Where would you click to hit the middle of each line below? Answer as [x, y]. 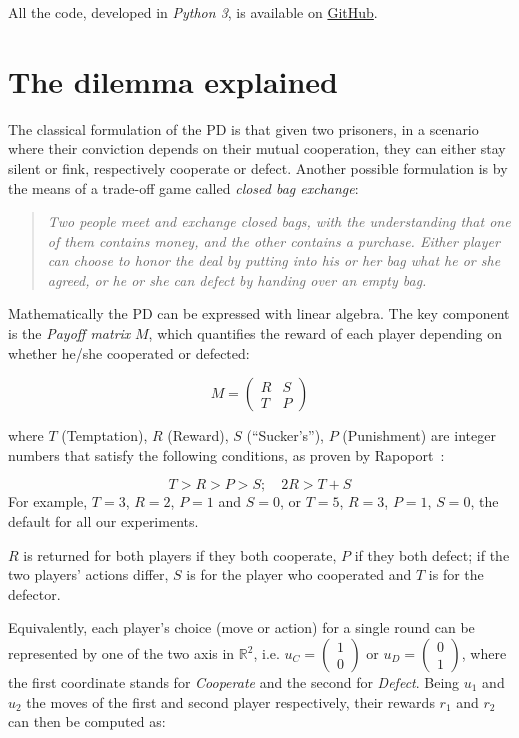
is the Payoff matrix [69, 333]
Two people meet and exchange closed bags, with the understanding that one [279, 221]
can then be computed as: [87, 721]
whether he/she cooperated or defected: [129, 352]
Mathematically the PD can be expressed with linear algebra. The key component [259, 313]
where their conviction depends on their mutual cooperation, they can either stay [257, 148]
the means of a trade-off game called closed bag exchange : [183, 187]
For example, [48, 501]
